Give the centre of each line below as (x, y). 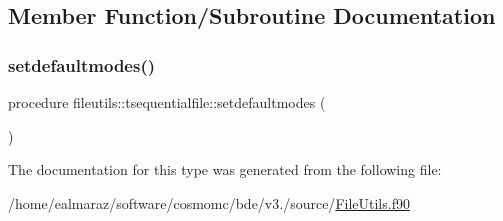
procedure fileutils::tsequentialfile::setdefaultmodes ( (167, 102)
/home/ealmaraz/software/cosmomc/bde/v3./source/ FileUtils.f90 (209, 202)
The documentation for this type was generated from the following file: (225, 169)
